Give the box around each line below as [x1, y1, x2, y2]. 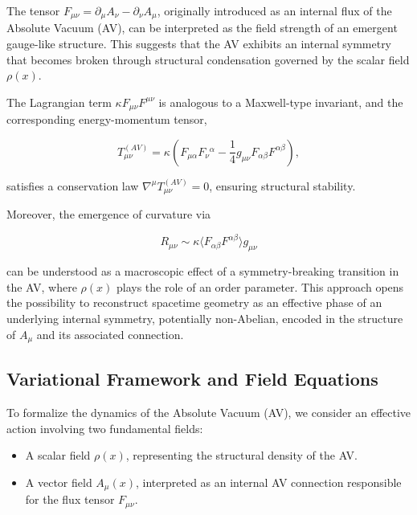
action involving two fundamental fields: [6, 419, 203, 436]
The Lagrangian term [6, 93, 112, 110]
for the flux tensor [25, 491, 115, 508]
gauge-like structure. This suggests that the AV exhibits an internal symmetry [6, 35, 392, 52]
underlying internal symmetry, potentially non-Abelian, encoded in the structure [6, 310, 403, 326]
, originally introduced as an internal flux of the [157, 2, 392, 18]
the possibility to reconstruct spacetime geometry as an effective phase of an [6, 294, 382, 311]
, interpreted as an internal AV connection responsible [136, 474, 402, 491]
